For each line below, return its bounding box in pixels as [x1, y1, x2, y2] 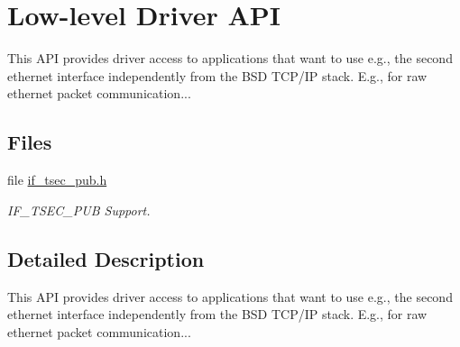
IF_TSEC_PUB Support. [7, 200, 151, 219]
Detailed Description [7, 244, 205, 272]
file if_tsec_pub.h [7, 170, 107, 189]
